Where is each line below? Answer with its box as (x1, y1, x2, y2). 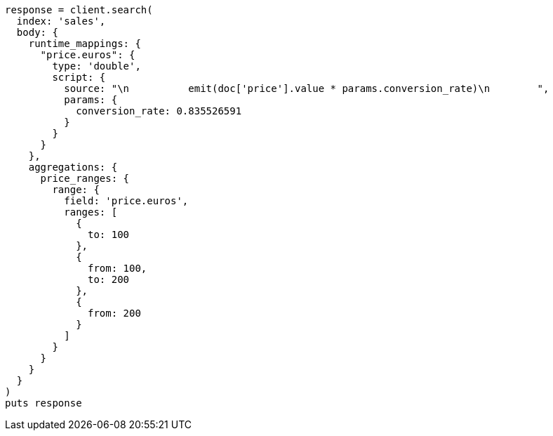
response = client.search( (5, 4, 153, 15)
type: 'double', (52, 60, 141, 72)
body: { (16, 27, 58, 38)
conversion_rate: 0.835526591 (76, 105, 242, 117)
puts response (5, 397, 82, 409)
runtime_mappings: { (28, 38, 141, 49)
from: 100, (88, 263, 147, 274)
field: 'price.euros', (64, 195, 189, 206)
